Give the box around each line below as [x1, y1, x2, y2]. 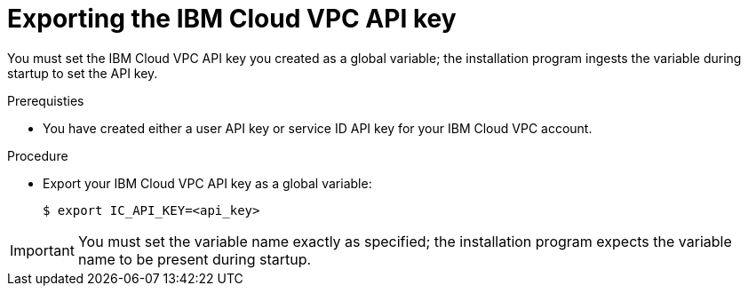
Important [10, 241, 75, 259]
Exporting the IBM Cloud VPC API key [7, 4, 457, 34]
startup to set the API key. [7, 65, 158, 81]
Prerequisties [7, 92, 84, 108]
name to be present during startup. [77, 249, 312, 268]
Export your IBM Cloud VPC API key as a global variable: [43, 175, 372, 191]
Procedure [7, 147, 68, 163]
